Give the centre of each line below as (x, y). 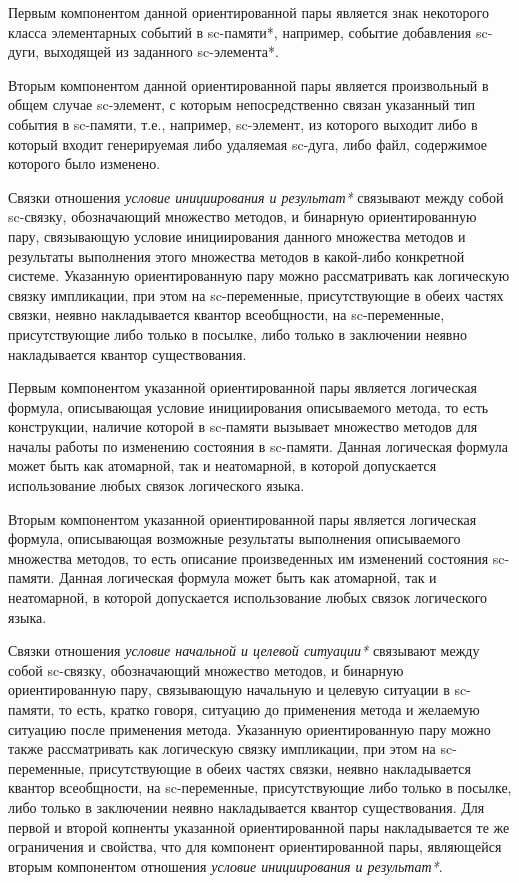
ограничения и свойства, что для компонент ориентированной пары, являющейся (255, 846)
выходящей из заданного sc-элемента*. (161, 51)
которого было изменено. (84, 163)
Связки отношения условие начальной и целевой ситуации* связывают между (244, 650)
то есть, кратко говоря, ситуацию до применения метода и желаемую (269, 709)
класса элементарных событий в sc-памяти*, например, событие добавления (240, 31)
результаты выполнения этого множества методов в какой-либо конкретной (236, 255)
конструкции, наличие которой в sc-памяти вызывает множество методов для (243, 426)
